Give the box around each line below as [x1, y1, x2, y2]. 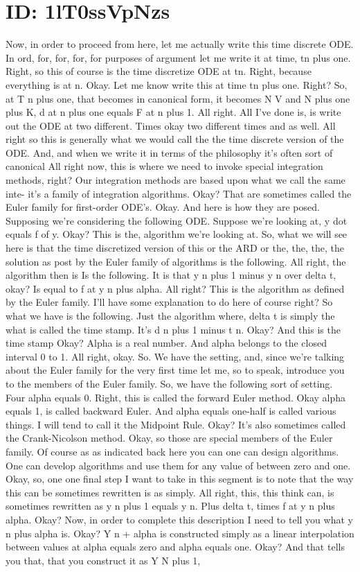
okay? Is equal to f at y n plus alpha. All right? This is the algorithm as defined [6, 281, 345, 295]
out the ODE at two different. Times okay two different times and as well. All [6, 118, 336, 132]
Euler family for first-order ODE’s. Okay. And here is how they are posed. [6, 200, 320, 214]
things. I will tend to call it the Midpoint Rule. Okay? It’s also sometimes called [6, 417, 346, 431]
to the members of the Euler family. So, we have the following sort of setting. [6, 376, 333, 390]
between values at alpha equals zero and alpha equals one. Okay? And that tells [6, 539, 345, 554]
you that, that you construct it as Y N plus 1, [6, 553, 201, 567]
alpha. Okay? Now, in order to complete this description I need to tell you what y [6, 512, 353, 526]
